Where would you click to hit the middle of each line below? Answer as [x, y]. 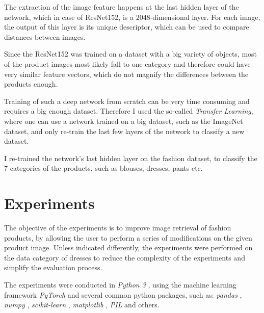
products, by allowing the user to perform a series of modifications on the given [128, 237]
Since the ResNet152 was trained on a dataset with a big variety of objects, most [131, 54]
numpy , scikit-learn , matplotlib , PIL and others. [82, 305]
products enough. [31, 84]
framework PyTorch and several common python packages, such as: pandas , [123, 294]
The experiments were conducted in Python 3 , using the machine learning [120, 284]
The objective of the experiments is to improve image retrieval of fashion [118, 228]
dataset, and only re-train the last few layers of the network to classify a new [124, 131]
